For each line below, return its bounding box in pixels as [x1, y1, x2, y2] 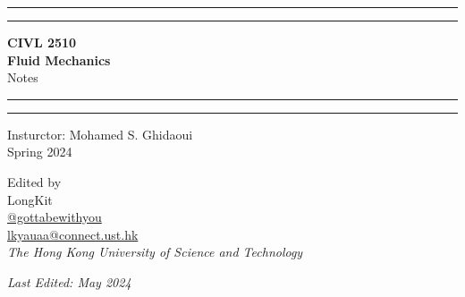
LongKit [7, 190, 53, 208]
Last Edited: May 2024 [7, 272, 131, 291]
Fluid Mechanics [7, 50, 111, 69]
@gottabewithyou [7, 208, 102, 226]
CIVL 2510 [7, 33, 77, 51]
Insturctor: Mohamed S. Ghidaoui [7, 124, 193, 143]
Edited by [7, 172, 62, 191]
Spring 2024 [7, 142, 72, 161]
